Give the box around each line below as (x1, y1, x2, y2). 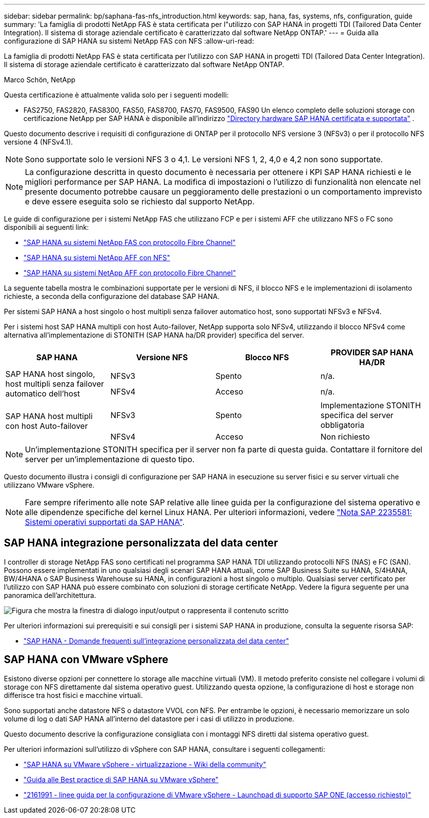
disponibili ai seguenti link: (4, 223, 89, 231)
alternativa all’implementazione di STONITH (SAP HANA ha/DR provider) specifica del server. (4, 331, 304, 339)
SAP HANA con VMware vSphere (4, 653, 168, 666)
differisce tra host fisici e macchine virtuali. (4, 691, 143, 699)
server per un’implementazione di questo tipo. (25, 454, 195, 464)
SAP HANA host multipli (5, 411, 93, 421)
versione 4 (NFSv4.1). (4, 138, 73, 146)
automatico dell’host (5, 389, 80, 398)
